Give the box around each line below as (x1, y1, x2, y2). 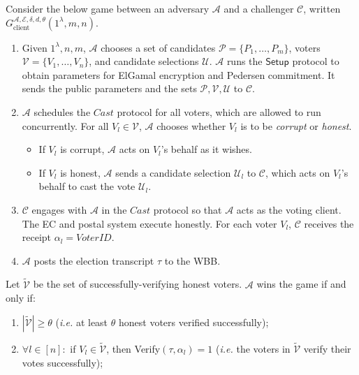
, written (303, 1, 341, 15)
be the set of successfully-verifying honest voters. (33, 277, 242, 291)
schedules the (34, 104, 91, 119)
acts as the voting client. (236, 202, 342, 216)
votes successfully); (22, 355, 103, 369)
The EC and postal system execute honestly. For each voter (22, 216, 277, 230)
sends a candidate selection (115, 165, 231, 179)
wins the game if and (256, 277, 346, 291)
